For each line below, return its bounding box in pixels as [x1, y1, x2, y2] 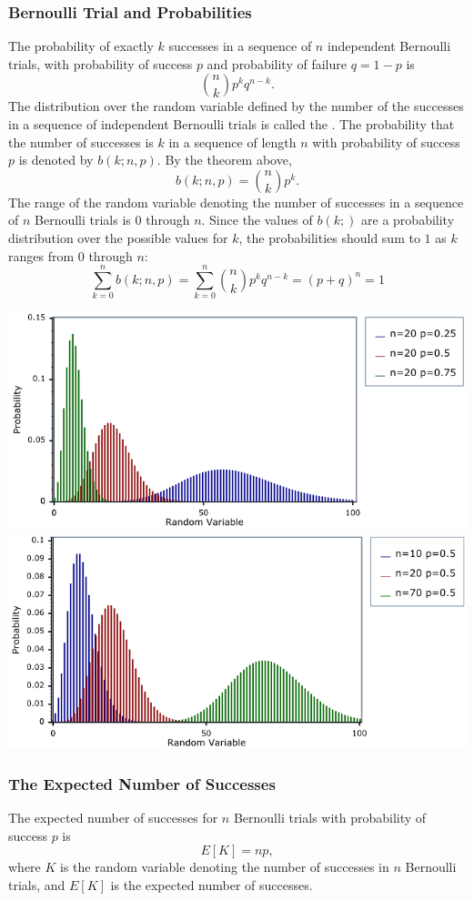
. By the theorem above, [156, 150, 292, 169]
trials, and [8, 875, 66, 894]
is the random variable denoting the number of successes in [60, 857, 389, 876]
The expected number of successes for [8, 808, 218, 827]
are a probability [361, 210, 455, 229]
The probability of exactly [8, 36, 154, 56]
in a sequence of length [168, 132, 297, 151]
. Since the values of [201, 210, 313, 229]
